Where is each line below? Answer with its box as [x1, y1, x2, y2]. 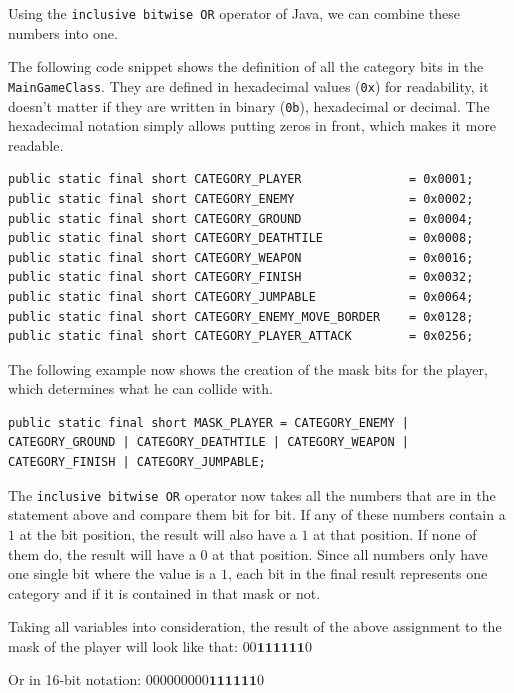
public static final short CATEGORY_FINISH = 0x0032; [8, 270, 474, 285]
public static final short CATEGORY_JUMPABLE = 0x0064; [8, 289, 474, 304]
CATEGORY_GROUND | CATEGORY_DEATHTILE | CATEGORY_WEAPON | [8, 435, 409, 450]
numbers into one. [8, 22, 118, 43]
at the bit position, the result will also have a [19, 523, 297, 544]
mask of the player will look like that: [8, 635, 238, 656]
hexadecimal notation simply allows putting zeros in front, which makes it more [8, 115, 497, 136]
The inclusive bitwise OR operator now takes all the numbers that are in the [8, 484, 496, 505]
